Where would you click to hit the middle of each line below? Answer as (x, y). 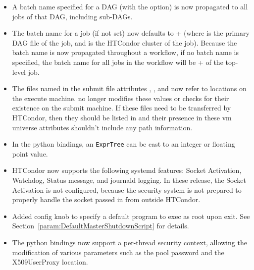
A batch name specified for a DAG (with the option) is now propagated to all (130, 6)
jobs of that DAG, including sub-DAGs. (72, 16)
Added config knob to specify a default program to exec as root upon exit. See (131, 216)
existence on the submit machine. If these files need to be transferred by (122, 108)
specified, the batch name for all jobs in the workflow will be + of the (118, 62)
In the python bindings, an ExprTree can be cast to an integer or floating (124, 144)
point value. (30, 153)
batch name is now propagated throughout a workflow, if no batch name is (126, 52)
